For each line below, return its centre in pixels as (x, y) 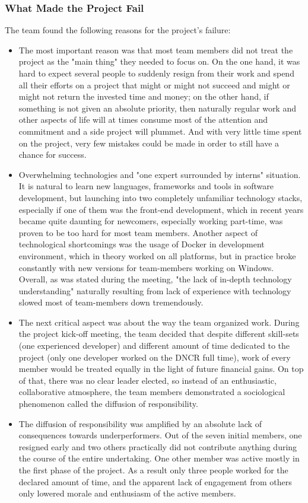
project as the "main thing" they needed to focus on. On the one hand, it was (159, 61)
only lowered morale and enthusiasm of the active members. (127, 493)
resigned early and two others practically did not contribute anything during (158, 446)
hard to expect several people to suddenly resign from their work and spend (156, 73)
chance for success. (53, 155)
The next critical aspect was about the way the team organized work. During (159, 322)
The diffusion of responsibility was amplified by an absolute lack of (140, 423)
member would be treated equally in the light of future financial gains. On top (161, 369)
